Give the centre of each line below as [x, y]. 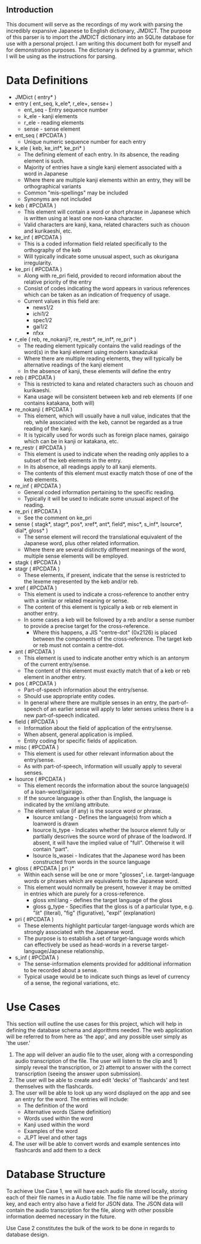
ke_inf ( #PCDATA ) [38, 237]
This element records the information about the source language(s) [106, 785]
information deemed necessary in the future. [61, 1216]
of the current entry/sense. [57, 664]
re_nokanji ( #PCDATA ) [44, 409]
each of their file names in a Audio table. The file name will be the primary [97, 1197]
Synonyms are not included [57, 199]
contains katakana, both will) [59, 403]
